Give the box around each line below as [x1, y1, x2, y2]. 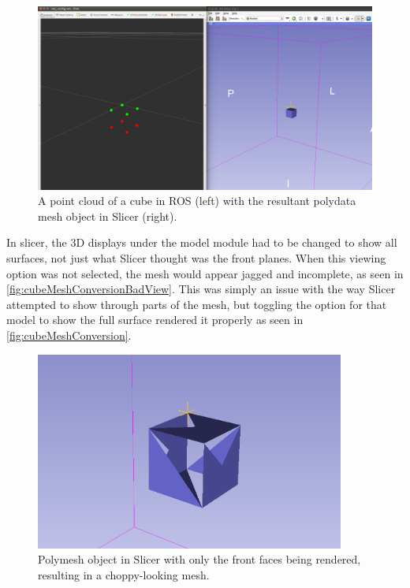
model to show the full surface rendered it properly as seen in [6, 311, 304, 328]
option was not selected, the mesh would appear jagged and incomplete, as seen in [6, 265, 404, 281]
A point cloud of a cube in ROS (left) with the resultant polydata [38, 192, 356, 209]
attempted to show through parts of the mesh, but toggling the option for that [6, 296, 387, 312]
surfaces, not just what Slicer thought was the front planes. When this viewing [6, 250, 386, 266]
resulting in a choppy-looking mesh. [38, 566, 210, 582]
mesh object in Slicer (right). [38, 207, 177, 224]
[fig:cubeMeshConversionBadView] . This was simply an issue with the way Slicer [6, 281, 396, 297]
